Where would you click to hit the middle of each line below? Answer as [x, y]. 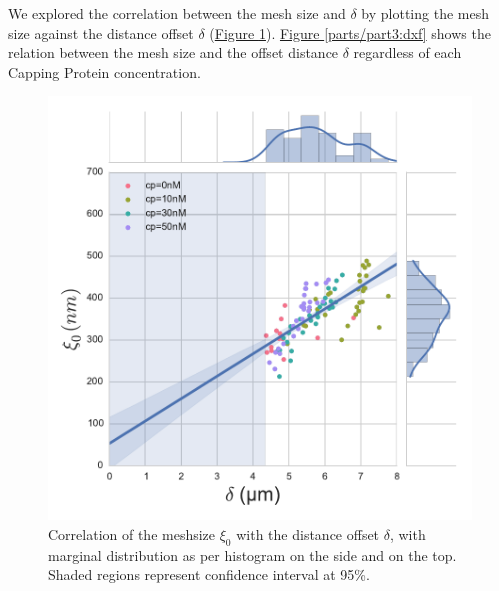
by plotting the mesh [425, 13]
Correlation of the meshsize [132, 533]
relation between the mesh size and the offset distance [173, 52]
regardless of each [407, 52]
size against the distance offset [101, 32]
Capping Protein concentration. [104, 71]
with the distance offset [308, 533]
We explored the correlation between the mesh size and [177, 13]
